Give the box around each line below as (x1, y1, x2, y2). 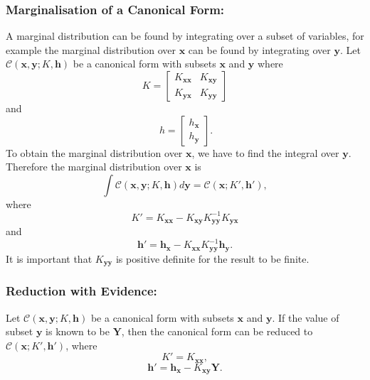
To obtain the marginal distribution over (6, 145, 183, 160)
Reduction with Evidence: (6, 282, 157, 300)
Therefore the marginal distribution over (6, 159, 182, 174)
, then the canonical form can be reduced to (121, 324, 313, 339)
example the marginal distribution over (6, 42, 176, 57)
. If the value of (272, 310, 339, 325)
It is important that (6, 251, 92, 266)
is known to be (46, 324, 110, 339)
